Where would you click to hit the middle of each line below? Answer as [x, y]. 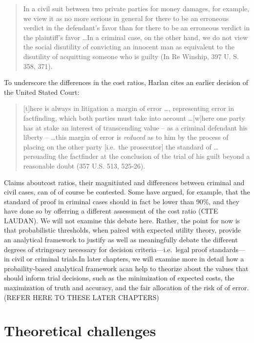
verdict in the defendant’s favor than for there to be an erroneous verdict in [137, 28]
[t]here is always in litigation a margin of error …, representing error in [128, 108]
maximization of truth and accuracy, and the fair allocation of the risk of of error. [127, 288]
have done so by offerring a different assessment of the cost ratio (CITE [111, 211]
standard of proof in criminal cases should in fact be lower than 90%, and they [122, 201]
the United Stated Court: [42, 92]
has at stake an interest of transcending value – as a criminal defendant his [135, 127]
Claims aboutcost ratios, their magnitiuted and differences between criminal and [124, 182]
